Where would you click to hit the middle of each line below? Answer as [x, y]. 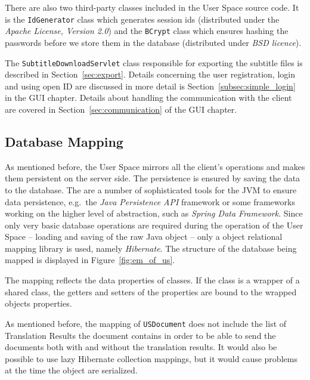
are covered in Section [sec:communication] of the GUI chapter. [121, 109]
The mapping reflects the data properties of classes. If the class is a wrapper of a [152, 280]
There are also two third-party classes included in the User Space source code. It [152, 7]
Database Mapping [64, 141]
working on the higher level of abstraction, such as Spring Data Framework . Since [154, 213]
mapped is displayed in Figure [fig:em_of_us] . [90, 260]
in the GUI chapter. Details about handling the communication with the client [148, 98]
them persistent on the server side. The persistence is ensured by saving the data [153, 178]
